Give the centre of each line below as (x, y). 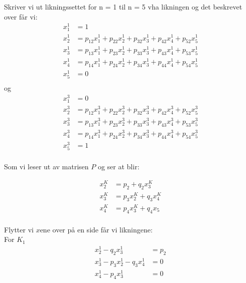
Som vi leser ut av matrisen (46, 167)
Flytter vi (19, 229)
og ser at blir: (118, 167)
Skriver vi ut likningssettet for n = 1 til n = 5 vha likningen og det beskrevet (123, 7)
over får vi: (21, 16)
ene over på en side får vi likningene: (96, 229)
